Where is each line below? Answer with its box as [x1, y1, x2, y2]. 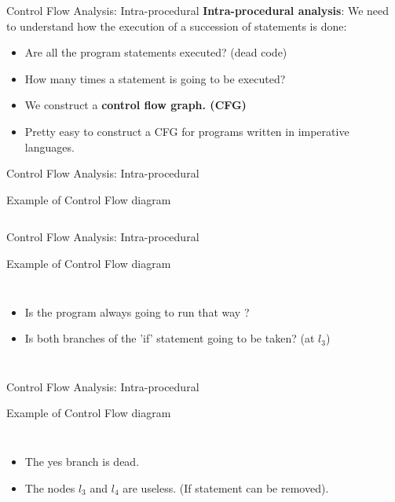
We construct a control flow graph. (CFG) [24, 97, 247, 113]
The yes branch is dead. [24, 453, 140, 469]
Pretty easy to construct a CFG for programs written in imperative [24, 123, 349, 139]
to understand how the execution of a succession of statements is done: [6, 17, 347, 34]
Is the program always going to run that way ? [24, 303, 250, 320]
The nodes [24, 479, 75, 496]
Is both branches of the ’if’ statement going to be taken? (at [24, 330, 315, 346]
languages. [24, 138, 75, 155]
